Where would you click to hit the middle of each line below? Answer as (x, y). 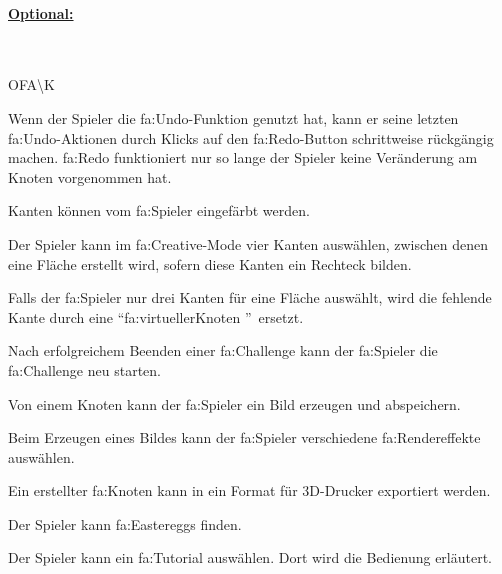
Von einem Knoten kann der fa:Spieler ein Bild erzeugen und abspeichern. (234, 403)
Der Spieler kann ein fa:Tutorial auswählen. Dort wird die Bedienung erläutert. (250, 557)
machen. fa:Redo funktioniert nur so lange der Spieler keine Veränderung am (243, 157)
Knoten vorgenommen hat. (90, 176)
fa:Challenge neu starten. (84, 369)
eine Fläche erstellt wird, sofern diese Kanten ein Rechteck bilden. (210, 263)
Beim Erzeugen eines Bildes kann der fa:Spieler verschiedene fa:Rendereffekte (244, 437)
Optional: (41, 12)
